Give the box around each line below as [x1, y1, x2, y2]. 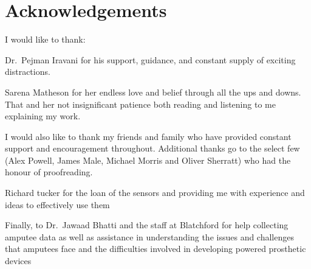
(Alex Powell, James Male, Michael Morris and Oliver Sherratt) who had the [5, 153, 291, 166]
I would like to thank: [5, 33, 86, 46]
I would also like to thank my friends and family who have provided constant [5, 130, 292, 142]
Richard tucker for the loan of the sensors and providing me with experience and [5, 186, 305, 199]
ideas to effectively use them [5, 198, 110, 211]
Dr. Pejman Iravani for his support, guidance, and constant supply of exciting [5, 53, 296, 66]
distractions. [5, 65, 50, 78]
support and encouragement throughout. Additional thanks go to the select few [5, 142, 300, 155]
